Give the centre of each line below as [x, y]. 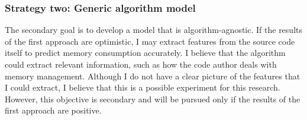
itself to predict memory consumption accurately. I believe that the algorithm [145, 53]
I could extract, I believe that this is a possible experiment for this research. [143, 87]
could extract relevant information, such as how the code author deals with [141, 64]
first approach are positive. [53, 110]
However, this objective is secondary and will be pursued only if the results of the [153, 99]
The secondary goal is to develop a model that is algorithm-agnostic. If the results [153, 30]
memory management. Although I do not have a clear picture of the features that [153, 76]
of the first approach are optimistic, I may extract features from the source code [150, 41]
